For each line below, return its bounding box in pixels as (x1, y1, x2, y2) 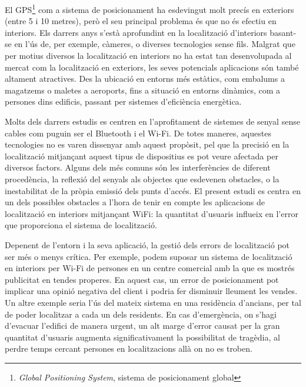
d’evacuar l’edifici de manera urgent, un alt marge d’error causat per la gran (5, 319, 280, 332)
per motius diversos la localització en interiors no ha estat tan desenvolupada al (5, 49, 292, 62)
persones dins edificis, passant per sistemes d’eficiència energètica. (5, 95, 242, 108)
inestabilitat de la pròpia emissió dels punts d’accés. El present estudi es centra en (5, 184, 301, 196)
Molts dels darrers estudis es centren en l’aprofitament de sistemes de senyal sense (5, 115, 300, 127)
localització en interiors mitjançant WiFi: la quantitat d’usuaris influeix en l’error (5, 207, 298, 219)
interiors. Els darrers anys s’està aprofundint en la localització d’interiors (5, 26, 267, 38)
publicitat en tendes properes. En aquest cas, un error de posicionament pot (5, 273, 279, 285)
